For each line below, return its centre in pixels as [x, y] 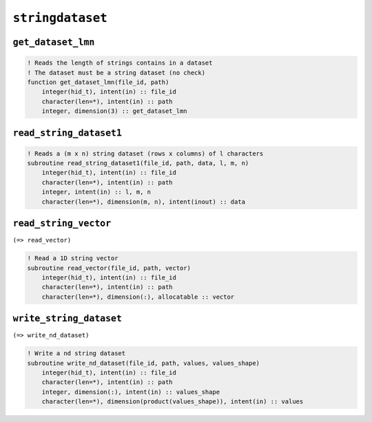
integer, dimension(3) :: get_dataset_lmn [114, 111]
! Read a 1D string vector [73, 259]
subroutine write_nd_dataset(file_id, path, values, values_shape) [144, 363]
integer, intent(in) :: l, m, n [96, 192]
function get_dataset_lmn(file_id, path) [98, 82]
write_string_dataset [67, 319]
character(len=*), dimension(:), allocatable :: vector [138, 297]
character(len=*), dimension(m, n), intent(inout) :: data [144, 202]
